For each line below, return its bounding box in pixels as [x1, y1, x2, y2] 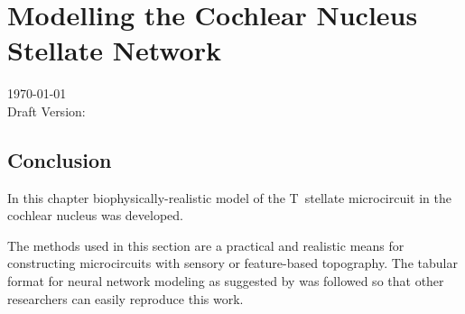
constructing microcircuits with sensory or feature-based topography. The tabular [7, 254, 458, 272]
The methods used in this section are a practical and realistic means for [7, 235, 405, 254]
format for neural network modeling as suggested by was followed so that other [7, 272, 444, 291]
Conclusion [7, 145, 112, 173]
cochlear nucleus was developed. [7, 206, 184, 225]
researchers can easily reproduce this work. [7, 289, 244, 308]
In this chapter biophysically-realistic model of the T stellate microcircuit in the [7, 188, 452, 207]
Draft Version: [7, 101, 86, 120]
